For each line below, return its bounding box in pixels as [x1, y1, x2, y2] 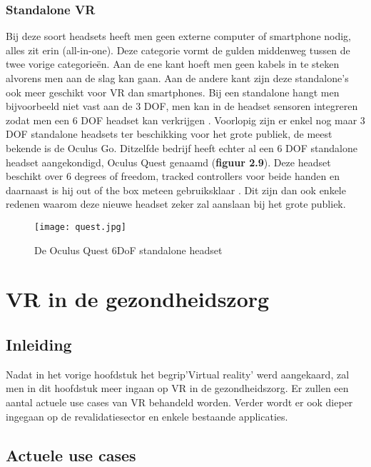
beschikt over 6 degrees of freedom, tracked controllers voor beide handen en [6, 169, 340, 184]
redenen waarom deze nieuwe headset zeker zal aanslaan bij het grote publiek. [6, 196, 346, 211]
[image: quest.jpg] [34, 221, 126, 232]
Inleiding [6, 333, 72, 355]
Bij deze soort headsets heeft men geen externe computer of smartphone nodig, [6, 29, 352, 44]
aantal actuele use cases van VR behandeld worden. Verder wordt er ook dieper [6, 394, 353, 409]
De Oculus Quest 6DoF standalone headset [34, 242, 223, 257]
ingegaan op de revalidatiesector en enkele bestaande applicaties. [6, 408, 288, 423]
